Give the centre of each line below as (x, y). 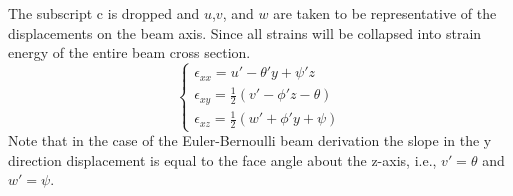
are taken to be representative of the (385, 13)
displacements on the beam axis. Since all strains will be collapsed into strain (245, 32)
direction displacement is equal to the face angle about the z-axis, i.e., (222, 159)
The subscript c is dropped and (104, 13)
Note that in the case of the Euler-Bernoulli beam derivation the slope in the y (250, 140)
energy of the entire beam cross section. (129, 52)
